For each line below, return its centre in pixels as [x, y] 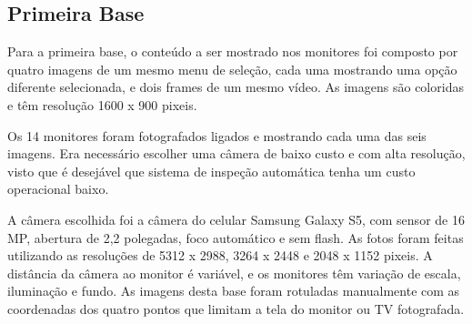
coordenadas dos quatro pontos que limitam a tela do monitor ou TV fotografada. [236, 308]
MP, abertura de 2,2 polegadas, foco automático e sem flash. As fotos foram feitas [236, 237]
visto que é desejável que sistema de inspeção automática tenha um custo [211, 171]
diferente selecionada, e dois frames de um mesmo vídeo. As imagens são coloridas [236, 87]
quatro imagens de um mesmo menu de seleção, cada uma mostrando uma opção [232, 69]
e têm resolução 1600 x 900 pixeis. [102, 104]
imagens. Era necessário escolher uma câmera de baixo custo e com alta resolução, [236, 153]
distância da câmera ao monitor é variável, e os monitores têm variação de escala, [234, 273]
